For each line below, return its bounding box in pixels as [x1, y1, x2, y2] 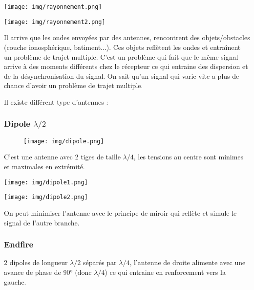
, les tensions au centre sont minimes [133, 152, 244, 162]
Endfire [4, 238, 34, 250]
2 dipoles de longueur [4, 257, 68, 268]
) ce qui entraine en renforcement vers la [105, 267, 226, 277]
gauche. [4, 276, 26, 287]
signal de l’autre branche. [4, 217, 80, 227]
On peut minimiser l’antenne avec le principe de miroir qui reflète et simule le [4, 207, 237, 218]
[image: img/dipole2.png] [4, 194, 88, 201]
